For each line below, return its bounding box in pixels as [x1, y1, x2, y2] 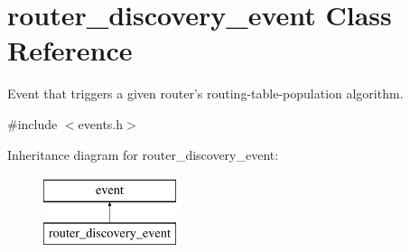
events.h [78, 114, 124, 133]
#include [7, 114, 58, 133]
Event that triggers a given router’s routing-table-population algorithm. [7, 84, 404, 103]
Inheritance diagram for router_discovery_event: [7, 145, 279, 163]
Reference [7, 32, 133, 69]
